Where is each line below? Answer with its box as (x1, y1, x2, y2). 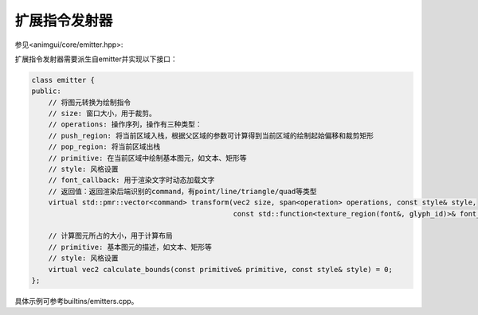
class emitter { (31, 76, 96, 84)
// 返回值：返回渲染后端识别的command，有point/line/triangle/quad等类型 (48, 187, 317, 196)
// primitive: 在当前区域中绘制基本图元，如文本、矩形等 (48, 154, 247, 162)
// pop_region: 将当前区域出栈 (48, 142, 161, 151)
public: (31, 87, 61, 95)
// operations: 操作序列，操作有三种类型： (48, 120, 202, 129)
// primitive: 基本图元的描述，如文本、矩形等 (48, 243, 213, 251)
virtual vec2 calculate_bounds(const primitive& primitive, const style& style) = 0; (48, 265, 394, 274)
